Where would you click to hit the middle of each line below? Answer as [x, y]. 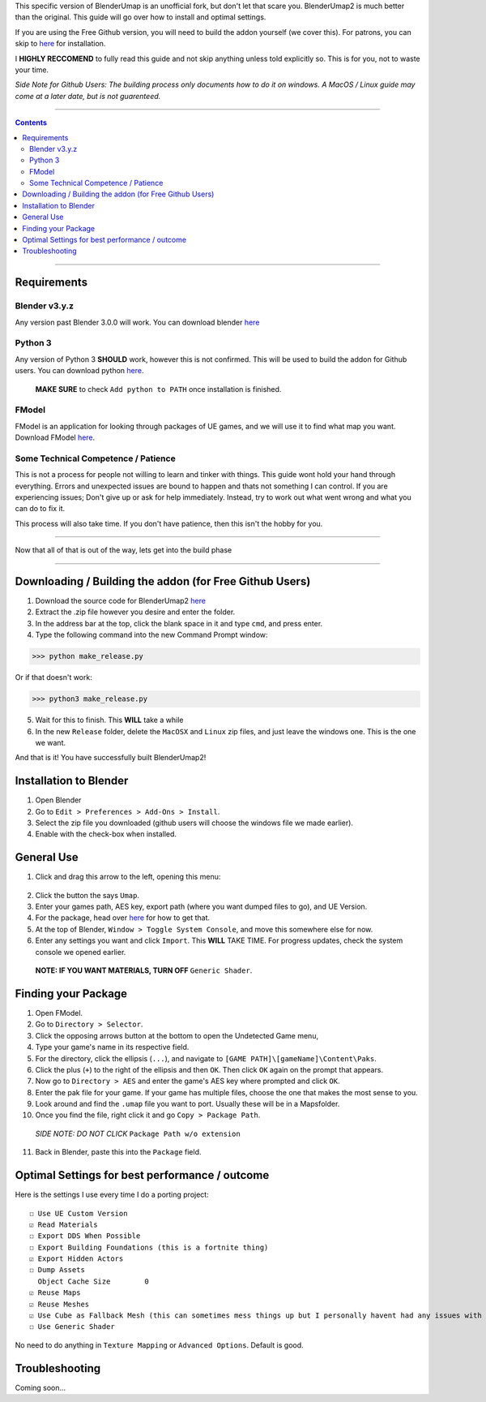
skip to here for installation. [60, 44]
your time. [32, 70]
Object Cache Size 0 [94, 1281]
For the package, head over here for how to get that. [123, 918]
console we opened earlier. [81, 952]
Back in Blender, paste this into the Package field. [118, 1152]
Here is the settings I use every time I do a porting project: [112, 1195]
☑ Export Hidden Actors [77, 1259]
